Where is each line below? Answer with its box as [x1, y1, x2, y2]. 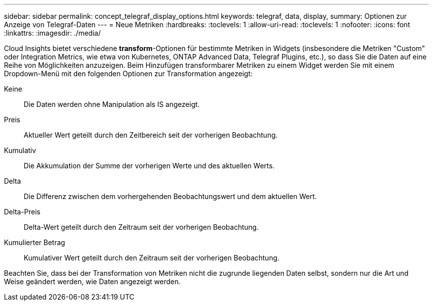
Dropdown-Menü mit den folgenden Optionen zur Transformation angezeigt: [4, 69, 253, 78]
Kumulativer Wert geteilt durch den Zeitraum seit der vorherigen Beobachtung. [24, 254, 280, 262]
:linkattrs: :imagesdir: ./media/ [4, 29, 101, 37]
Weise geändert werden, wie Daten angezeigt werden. [4, 277, 181, 286]
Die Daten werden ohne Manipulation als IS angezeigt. [24, 100, 200, 108]
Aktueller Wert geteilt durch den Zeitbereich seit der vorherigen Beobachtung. [24, 131, 278, 139]
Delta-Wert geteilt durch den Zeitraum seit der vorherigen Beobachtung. [24, 223, 259, 231]
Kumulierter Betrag [4, 238, 65, 247]
